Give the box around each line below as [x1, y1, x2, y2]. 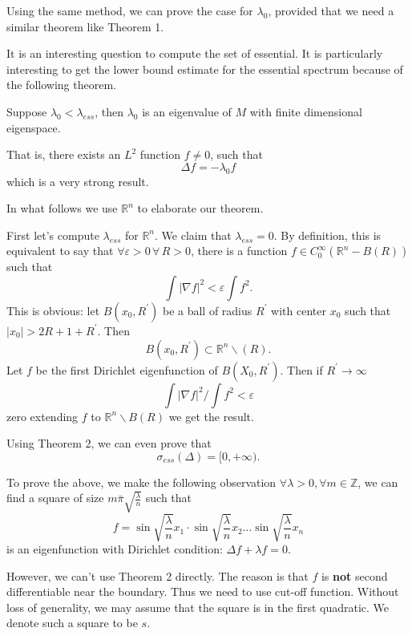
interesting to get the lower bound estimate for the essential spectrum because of [6, 60, 403, 77]
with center [271, 302, 326, 318]
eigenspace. [6, 119, 61, 136]
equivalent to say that [6, 242, 114, 259]
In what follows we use [6, 200, 118, 217]
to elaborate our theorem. [137, 200, 264, 217]
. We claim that [155, 226, 232, 243]
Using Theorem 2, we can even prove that [6, 435, 212, 452]
